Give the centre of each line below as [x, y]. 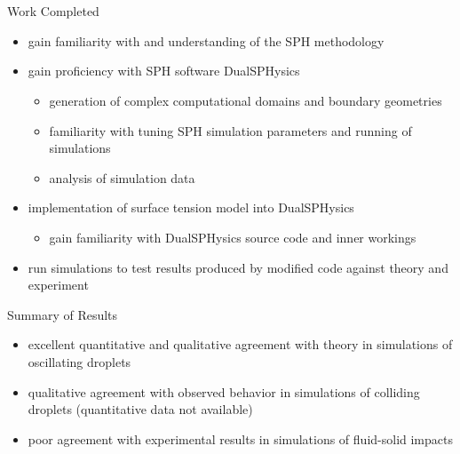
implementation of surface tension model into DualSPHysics [191, 207]
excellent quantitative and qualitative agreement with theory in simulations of [240, 344]
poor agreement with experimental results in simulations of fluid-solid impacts [240, 438]
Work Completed [53, 11]
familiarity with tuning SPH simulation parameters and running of [230, 130]
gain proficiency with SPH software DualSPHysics [164, 71]
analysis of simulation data [122, 177]
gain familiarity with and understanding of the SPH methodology [206, 40]
